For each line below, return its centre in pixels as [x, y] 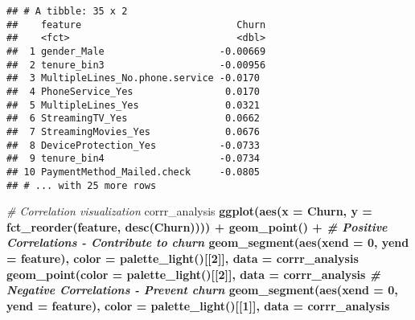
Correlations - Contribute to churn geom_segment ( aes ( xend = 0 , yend [208, 242]
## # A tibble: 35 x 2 [67, 11]
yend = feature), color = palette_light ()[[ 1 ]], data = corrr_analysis [198, 305]
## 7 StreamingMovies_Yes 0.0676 [133, 131]
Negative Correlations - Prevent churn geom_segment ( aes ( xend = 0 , [202, 290]
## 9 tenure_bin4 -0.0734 [133, 159]
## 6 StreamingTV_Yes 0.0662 [133, 119]
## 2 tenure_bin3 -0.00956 [136, 65]
